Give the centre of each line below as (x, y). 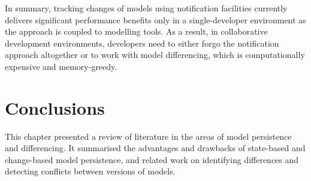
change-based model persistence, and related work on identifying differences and (152, 159)
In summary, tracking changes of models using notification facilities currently (146, 8)
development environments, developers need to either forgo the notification (142, 43)
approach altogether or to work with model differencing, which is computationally (155, 55)
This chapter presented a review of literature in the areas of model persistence (148, 136)
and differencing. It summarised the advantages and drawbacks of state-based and (155, 148)
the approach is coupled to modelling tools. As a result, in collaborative (136, 31)
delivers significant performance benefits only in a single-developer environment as (155, 19)
